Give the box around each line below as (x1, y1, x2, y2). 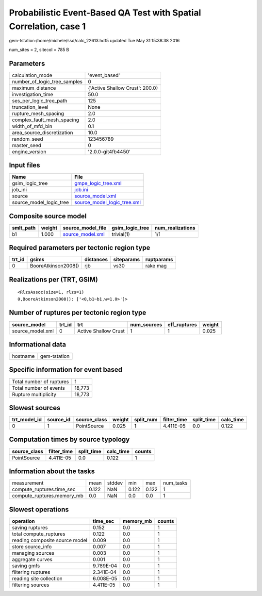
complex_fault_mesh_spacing (12, 116, 80, 123)
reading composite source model (12, 537, 87, 544)
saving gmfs (12, 562, 40, 569)
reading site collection (12, 575, 63, 582)
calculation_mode (12, 72, 53, 79)
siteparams (113, 256, 140, 263)
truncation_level (12, 103, 49, 110)
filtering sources (12, 581, 49, 588)
